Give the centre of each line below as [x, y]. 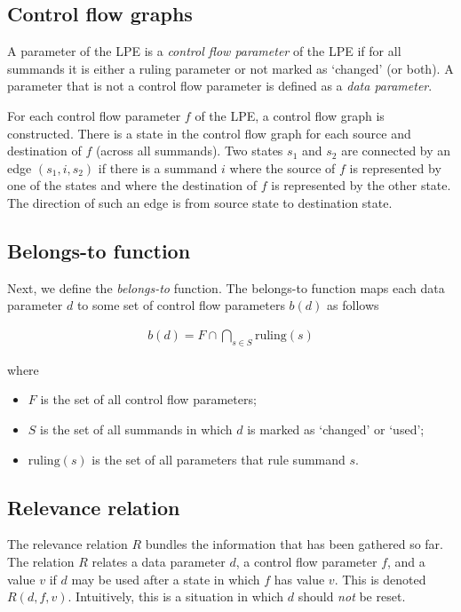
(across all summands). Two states [189, 151]
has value [299, 579]
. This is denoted [380, 579]
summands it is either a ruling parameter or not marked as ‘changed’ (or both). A [230, 68]
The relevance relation [68, 544]
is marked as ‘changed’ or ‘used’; [336, 429]
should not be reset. [352, 596]
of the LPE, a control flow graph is [290, 115]
